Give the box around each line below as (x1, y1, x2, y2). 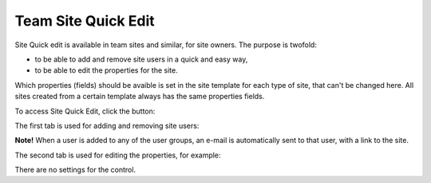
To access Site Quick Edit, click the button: (14, 106, 156, 116)
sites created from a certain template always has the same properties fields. (14, 92, 265, 101)
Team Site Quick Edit (14, 12, 155, 30)
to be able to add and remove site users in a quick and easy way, (34, 54, 248, 64)
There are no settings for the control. (14, 165, 136, 175)
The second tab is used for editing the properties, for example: (14, 150, 221, 160)
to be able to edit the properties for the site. (34, 66, 179, 75)
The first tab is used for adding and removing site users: (14, 121, 200, 130)
